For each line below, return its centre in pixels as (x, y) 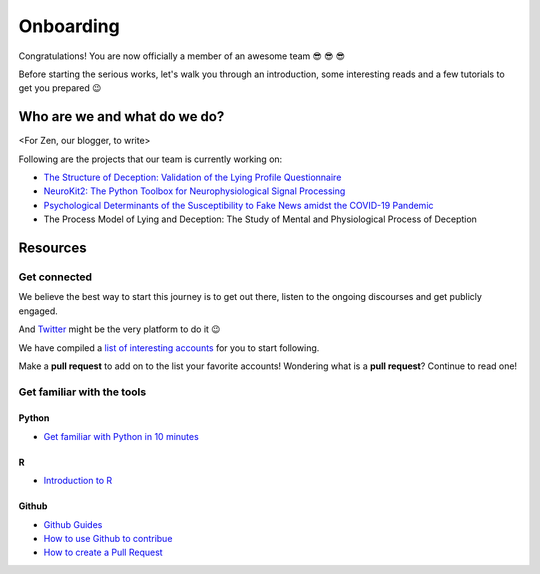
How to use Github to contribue (108, 539)
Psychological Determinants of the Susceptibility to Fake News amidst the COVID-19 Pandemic (238, 205)
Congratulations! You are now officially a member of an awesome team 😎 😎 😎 (181, 56)
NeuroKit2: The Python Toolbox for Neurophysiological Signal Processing (194, 191)
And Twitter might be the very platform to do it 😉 (119, 329)
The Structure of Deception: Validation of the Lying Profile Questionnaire (192, 177)
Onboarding (69, 26)
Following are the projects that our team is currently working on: (150, 159)
